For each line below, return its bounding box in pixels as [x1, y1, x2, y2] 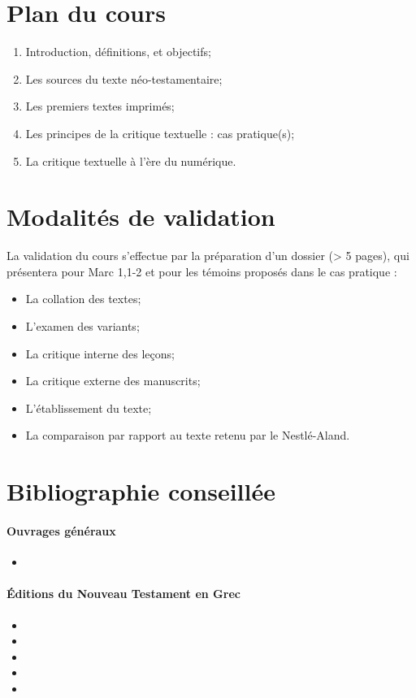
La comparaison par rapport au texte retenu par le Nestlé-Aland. [25, 427, 350, 444]
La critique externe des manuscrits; [25, 372, 201, 389]
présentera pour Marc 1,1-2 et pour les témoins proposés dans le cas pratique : [6, 262, 397, 280]
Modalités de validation [6, 200, 275, 233]
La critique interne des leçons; [25, 345, 175, 362]
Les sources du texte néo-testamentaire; [25, 70, 223, 87]
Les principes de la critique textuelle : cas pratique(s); [25, 124, 295, 141]
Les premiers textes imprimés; [25, 98, 175, 115]
